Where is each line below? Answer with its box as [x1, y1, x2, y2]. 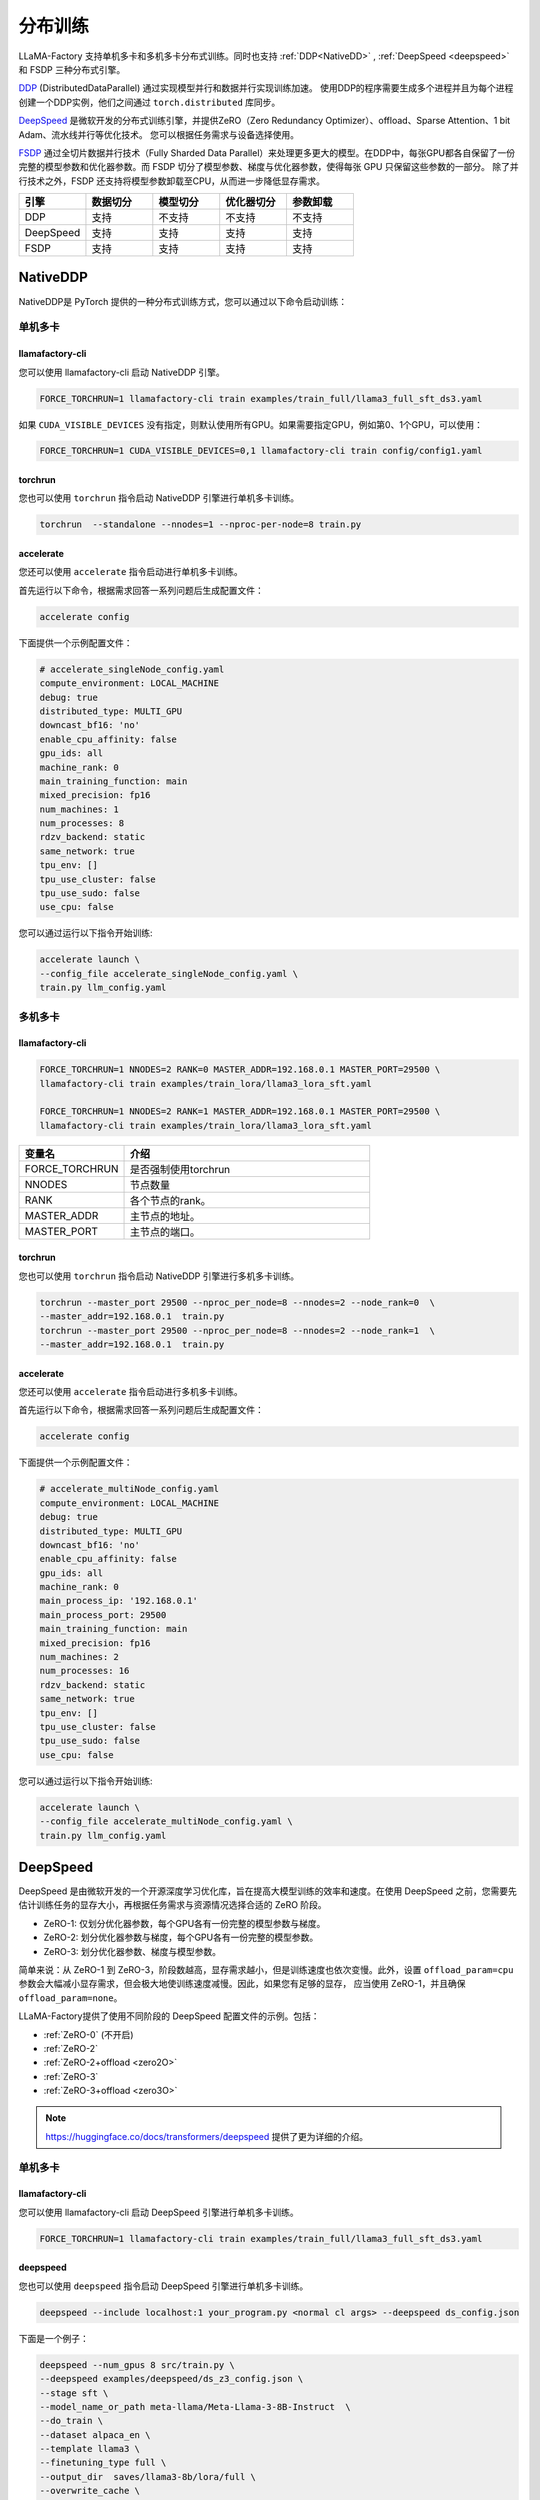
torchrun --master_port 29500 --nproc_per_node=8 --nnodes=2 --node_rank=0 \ [39, 1296, 435, 1308]
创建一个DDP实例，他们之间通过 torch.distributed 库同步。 [18, 96, 281, 108]
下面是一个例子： [18, 2332, 89, 2344]
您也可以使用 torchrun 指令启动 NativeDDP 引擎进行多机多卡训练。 [18, 1270, 300, 1282]
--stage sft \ [39, 2387, 109, 2399]
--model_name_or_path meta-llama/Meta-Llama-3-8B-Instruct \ [39, 2401, 351, 2412]
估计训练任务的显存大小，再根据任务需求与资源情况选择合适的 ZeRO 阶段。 [18, 1899, 327, 1911]
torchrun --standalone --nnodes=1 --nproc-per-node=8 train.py [39, 519, 362, 530]
